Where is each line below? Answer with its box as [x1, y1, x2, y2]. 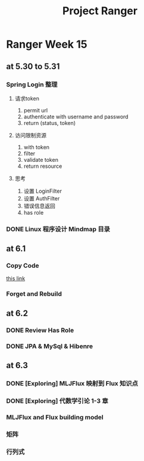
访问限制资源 [14, 131, 46, 139]
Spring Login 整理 [6, 80, 58, 89]
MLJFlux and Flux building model [6, 413, 104, 421]
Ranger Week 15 [6, 37, 87, 51]
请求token [14, 95, 40, 102]
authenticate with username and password [23, 113, 129, 120]
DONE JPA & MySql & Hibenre [6, 342, 93, 350]
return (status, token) [23, 119, 76, 126]
